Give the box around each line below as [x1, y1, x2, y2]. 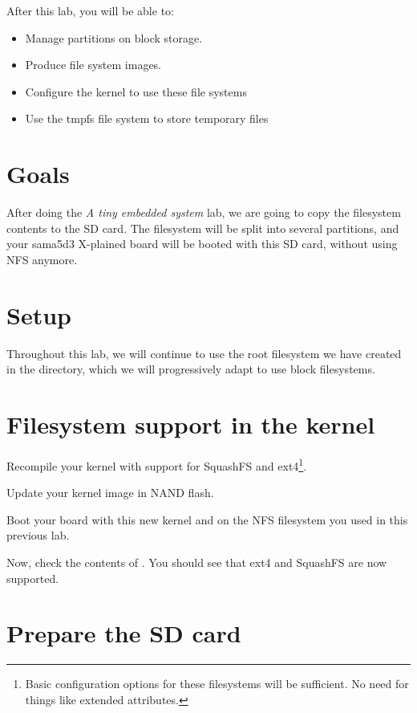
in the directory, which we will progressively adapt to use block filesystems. [6, 361, 375, 377]
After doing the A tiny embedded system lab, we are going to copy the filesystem [6, 204, 401, 221]
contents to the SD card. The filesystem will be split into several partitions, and [6, 219, 399, 236]
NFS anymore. [6, 251, 78, 267]
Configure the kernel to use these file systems [25, 83, 247, 100]
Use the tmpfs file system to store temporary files [25, 110, 269, 127]
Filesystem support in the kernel [6, 407, 375, 440]
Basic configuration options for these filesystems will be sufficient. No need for [25, 675, 409, 692]
